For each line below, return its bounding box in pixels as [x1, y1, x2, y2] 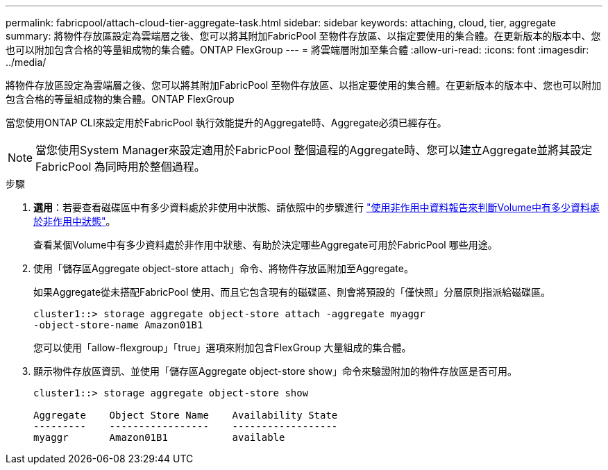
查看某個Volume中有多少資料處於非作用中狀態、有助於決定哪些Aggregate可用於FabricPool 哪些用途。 [33, 239, 498, 251]
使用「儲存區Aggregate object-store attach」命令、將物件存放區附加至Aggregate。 [33, 262, 414, 274]
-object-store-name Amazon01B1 [33, 319, 203, 330]
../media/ [6, 56, 47, 68]
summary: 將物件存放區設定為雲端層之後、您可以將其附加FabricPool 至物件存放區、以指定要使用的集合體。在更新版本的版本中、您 [6, 30, 601, 42]
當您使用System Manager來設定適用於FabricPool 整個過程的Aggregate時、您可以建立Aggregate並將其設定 [35, 143, 593, 157]
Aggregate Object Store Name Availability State [33, 410, 338, 421]
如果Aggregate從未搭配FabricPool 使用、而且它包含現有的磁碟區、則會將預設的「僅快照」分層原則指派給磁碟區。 [33, 286, 551, 298]
